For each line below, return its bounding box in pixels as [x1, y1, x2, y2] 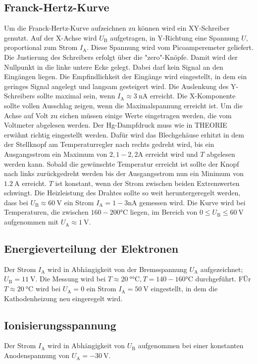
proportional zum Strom [4, 42, 78, 52]
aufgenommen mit [4, 217, 59, 227]
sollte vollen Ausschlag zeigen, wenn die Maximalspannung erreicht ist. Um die [4, 100, 243, 110]
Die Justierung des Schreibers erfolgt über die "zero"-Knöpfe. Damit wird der [4, 51, 238, 62]
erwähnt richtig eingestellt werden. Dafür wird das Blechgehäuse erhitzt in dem [4, 129, 244, 139]
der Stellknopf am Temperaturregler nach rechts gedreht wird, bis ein [4, 139, 214, 149]
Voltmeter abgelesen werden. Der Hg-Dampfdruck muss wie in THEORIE [4, 120, 227, 130]
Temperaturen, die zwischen [4, 207, 89, 217]
